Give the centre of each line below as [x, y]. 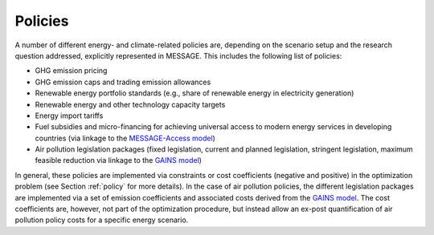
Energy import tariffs [69, 115]
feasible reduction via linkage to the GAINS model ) [119, 160]
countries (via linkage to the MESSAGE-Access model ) [125, 138]
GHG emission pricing [71, 71]
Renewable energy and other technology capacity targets [130, 104]
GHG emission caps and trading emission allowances [123, 82]
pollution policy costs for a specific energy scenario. [102, 220]
